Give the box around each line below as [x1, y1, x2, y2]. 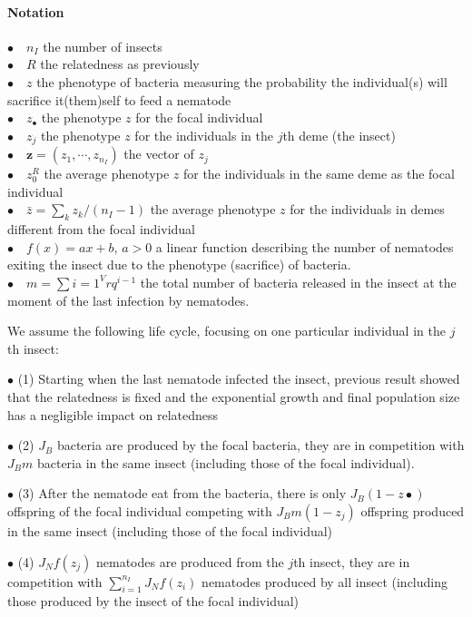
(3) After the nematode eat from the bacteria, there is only [17, 484, 347, 503]
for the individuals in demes [290, 200, 445, 219]
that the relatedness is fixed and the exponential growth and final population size [7, 387, 460, 406]
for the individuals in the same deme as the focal [182, 164, 455, 183]
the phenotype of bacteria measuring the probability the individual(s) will [36, 72, 447, 91]
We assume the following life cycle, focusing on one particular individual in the [7, 321, 446, 340]
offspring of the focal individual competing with [7, 501, 272, 520]
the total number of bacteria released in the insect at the [140, 272, 457, 291]
